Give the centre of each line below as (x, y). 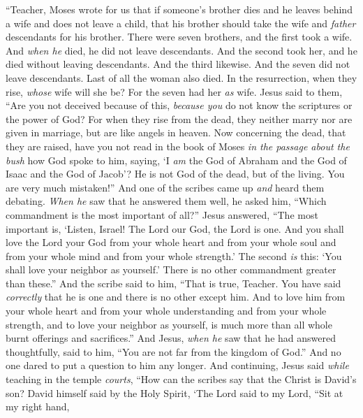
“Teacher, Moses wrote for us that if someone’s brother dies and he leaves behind (179, 9)
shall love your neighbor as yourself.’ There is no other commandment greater (171, 269)
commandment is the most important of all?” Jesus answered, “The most (162, 214)
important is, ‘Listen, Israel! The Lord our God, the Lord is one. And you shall (175, 228)
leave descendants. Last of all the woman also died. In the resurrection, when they (181, 77)
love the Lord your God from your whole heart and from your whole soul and (171, 242)
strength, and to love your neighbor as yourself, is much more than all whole (169, 324)
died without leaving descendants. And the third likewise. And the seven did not (178, 64)
